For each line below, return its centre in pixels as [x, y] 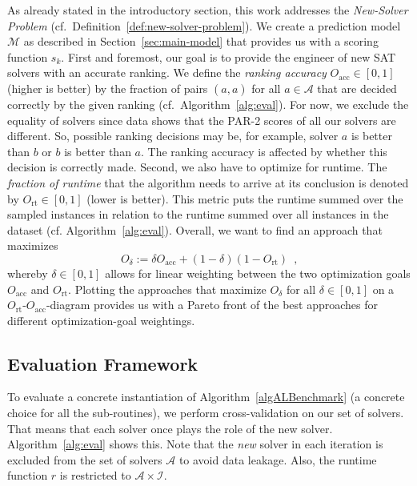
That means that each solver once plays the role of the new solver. [170, 428]
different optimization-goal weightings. [101, 320]
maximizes [33, 245]
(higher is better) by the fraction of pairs [108, 88]
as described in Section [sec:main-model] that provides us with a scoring [201, 41]
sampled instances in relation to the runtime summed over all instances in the [198, 214]
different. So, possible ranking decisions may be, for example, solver [173, 136]
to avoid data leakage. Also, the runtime [278, 459]
